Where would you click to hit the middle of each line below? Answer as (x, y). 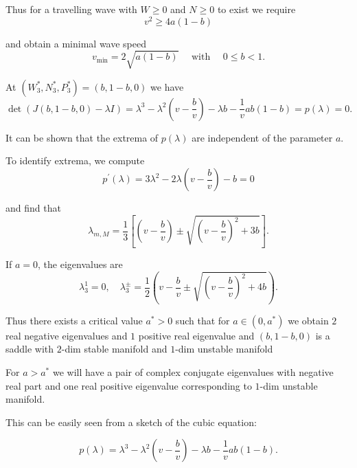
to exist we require (256, 9)
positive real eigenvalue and (196, 335)
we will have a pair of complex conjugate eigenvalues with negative (193, 372)
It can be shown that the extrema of (82, 137)
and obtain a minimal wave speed (76, 43)
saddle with (30, 349)
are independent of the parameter (262, 137)
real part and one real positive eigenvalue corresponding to (129, 385)
